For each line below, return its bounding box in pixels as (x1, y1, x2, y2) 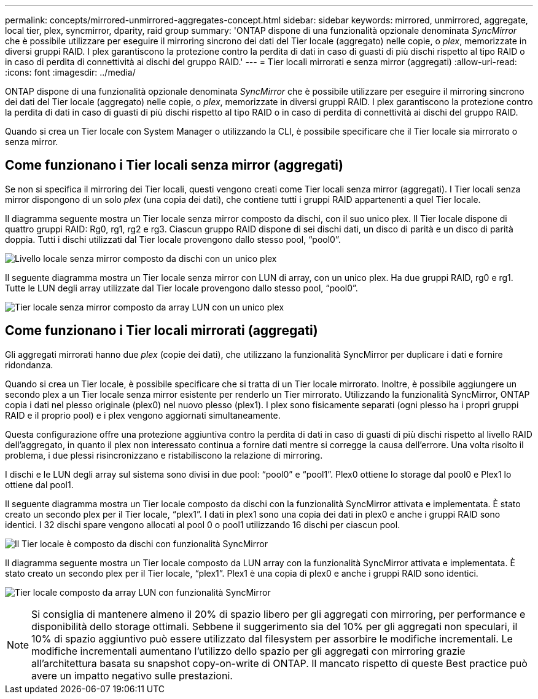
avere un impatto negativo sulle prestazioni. (31, 669, 233, 682)
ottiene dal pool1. (5, 479, 74, 490)
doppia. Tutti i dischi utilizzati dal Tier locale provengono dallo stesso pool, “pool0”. (5, 234, 341, 245)
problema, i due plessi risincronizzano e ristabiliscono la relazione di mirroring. (5, 449, 323, 460)
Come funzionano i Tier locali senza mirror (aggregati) (5, 157, 343, 173)
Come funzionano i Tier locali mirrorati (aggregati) (5, 323, 318, 339)
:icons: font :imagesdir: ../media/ (5, 67, 136, 77)
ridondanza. (5, 359, 53, 370)
